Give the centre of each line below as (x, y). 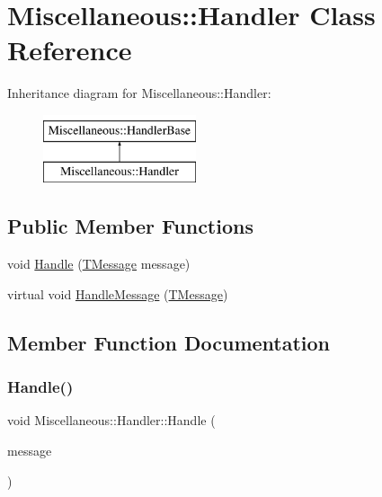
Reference (70, 50)
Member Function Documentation (169, 342)
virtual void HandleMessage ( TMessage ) (118, 293)
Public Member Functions (130, 226)
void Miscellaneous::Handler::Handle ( (111, 420)
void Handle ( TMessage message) (99, 264)
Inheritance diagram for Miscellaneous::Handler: (139, 93)
